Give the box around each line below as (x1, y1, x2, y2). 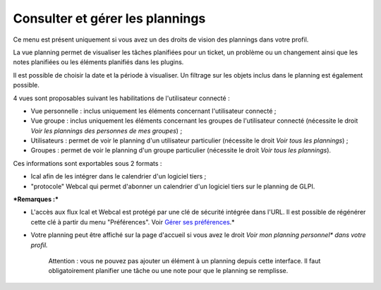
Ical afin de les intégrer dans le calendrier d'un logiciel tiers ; (30, 172, 207, 181)
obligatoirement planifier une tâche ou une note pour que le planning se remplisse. (48, 267, 289, 275)
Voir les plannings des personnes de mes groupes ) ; (30, 126, 183, 135)
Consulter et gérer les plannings (13, 11, 206, 26)
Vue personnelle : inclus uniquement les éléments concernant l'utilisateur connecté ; (30, 107, 277, 115)
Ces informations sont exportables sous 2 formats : (13, 159, 162, 167)
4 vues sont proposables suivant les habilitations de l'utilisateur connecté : (13, 94, 230, 102)
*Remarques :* (13, 195, 59, 204)
